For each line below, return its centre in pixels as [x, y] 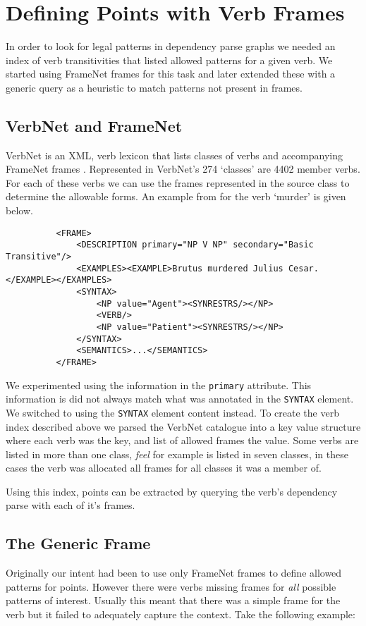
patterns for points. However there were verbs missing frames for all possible [171, 586]
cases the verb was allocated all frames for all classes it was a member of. [164, 468]
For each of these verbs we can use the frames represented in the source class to [178, 182]
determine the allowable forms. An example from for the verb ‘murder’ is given [176, 196]
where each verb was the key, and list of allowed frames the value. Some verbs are [182, 440]
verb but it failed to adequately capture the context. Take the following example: [181, 614]
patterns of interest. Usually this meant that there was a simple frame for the [173, 600]
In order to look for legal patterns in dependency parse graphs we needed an [171, 46]
